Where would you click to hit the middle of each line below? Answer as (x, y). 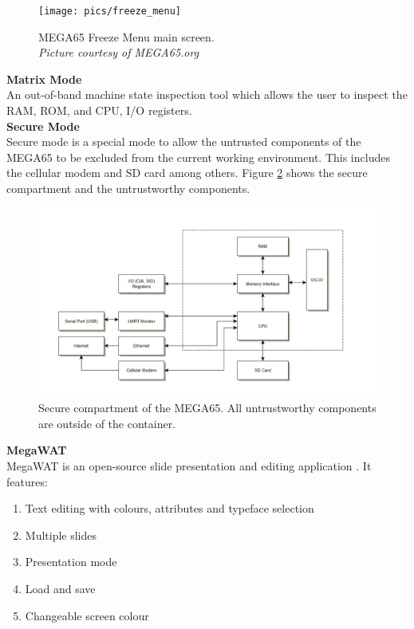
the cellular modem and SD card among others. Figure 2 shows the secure (187, 173)
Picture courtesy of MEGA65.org (119, 52)
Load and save (60, 588)
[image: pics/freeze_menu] (110, 11)
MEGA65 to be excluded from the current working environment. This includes (198, 157)
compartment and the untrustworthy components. (128, 188)
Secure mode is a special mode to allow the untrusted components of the (184, 142)
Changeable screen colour (87, 615)
